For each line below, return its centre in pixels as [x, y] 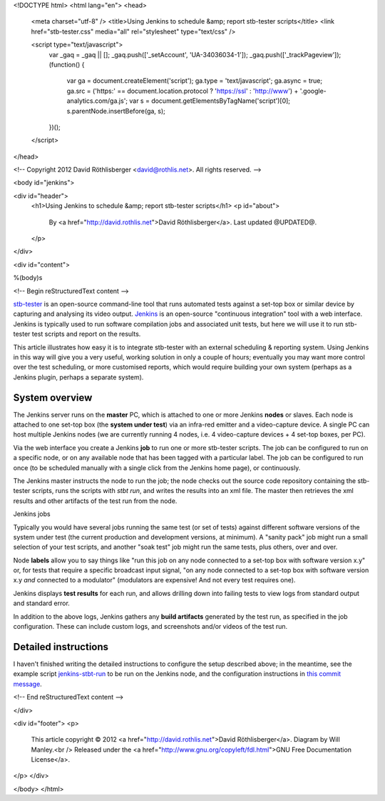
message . [27, 684]
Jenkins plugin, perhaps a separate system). [78, 377]
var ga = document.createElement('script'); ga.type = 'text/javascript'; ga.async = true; [195, 81]
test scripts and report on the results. [86, 334]
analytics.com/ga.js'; [97, 101]
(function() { [67, 64]
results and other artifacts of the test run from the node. [95, 501]
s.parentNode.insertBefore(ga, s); [116, 111]
